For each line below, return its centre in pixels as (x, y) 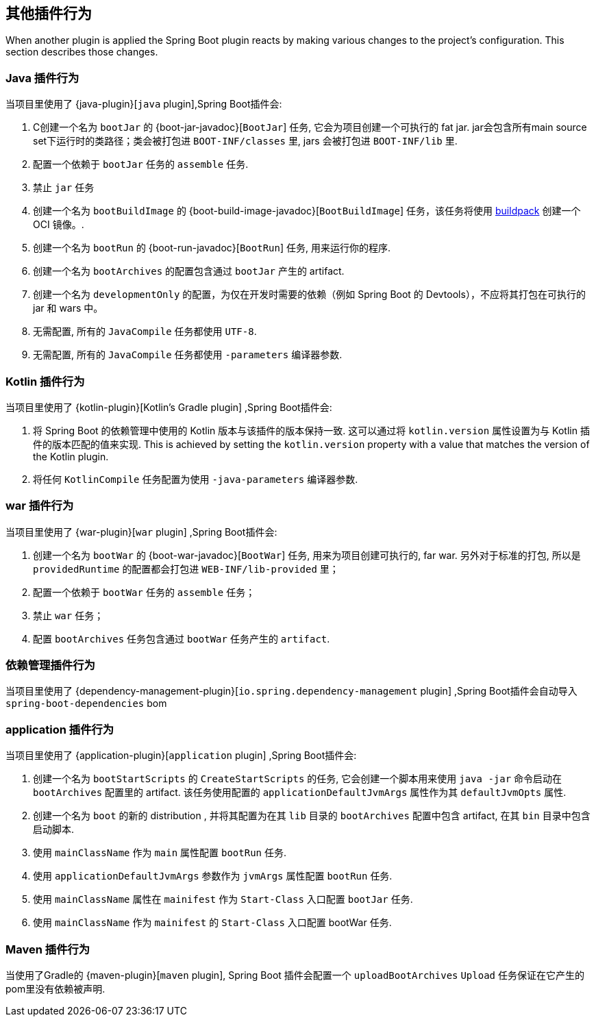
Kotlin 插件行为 (45, 381)
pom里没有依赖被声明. (55, 988)
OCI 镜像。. (59, 225)
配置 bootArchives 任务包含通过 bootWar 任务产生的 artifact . (182, 638)
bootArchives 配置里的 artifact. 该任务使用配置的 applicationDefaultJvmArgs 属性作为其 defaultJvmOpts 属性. (300, 793)
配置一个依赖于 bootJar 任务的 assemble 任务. (141, 164)
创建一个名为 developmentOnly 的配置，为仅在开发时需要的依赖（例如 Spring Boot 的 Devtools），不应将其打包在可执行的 (309, 295)
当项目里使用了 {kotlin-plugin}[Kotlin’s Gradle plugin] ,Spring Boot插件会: (169, 407)
